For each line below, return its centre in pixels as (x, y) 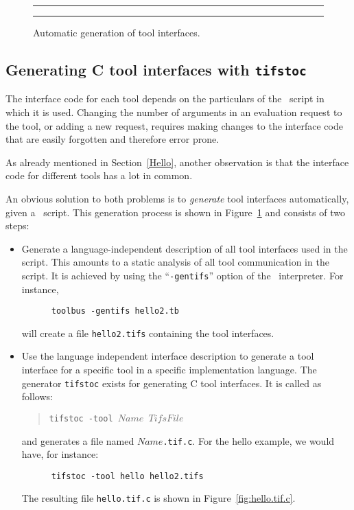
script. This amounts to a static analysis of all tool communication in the (175, 262)
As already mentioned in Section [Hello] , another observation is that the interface (177, 162)
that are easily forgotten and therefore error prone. (113, 139)
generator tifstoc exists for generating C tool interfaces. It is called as (172, 383)
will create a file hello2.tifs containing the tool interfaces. (148, 333)
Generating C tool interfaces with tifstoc (156, 69)
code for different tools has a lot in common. (99, 175)
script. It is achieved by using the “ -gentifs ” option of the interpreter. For (182, 275)
